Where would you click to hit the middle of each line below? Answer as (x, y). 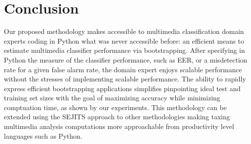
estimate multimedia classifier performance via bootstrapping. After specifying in (125, 50)
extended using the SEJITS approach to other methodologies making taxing (117, 117)
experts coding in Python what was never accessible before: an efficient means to (124, 40)
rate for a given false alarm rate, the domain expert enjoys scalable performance (123, 69)
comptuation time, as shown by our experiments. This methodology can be (115, 107)
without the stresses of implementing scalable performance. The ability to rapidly (125, 79)
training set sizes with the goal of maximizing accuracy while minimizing (112, 98)
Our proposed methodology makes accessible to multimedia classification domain (124, 31)
